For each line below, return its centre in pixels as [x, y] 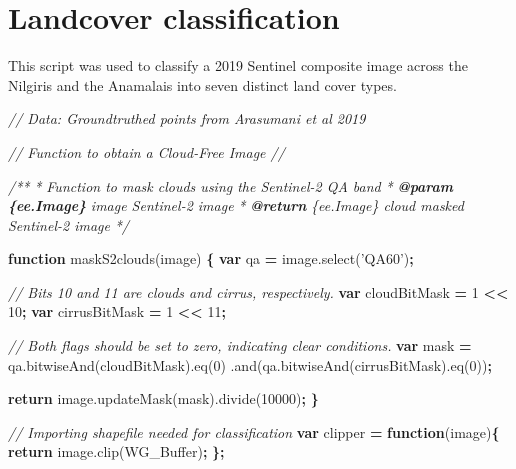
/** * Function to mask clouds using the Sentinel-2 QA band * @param [231, 185]
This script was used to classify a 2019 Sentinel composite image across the [238, 65]
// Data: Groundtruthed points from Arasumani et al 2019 [187, 118]
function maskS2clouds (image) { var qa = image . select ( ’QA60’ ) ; [211, 258]
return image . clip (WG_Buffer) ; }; [116, 451]
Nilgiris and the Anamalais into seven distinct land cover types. [202, 84]
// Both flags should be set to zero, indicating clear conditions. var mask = [240, 345]
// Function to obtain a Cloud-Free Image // [146, 151]
